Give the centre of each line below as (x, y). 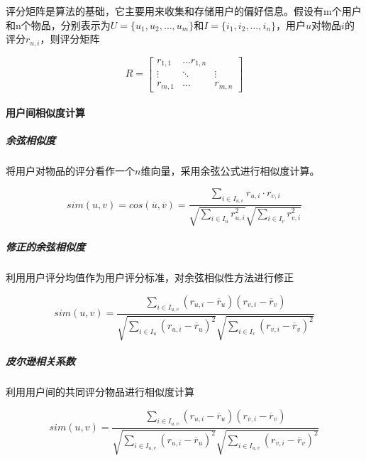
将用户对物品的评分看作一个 (70, 171)
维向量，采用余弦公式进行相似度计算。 (230, 171)
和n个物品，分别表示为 (58, 25)
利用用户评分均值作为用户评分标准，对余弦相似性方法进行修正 (150, 277)
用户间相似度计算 (45, 113)
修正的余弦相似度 (45, 247)
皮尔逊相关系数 (40, 360)
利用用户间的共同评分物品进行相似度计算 (100, 391)
